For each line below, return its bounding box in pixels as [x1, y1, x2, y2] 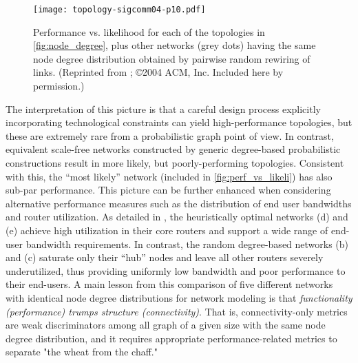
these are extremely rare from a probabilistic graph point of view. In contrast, [6, 128, 334, 143]
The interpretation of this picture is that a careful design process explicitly [6, 101, 321, 116]
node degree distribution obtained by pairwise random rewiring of [33, 51, 310, 65]
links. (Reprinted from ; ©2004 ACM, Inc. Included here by [33, 65, 284, 79]
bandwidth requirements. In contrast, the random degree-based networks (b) [25, 236, 349, 251]
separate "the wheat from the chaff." [6, 344, 158, 359]
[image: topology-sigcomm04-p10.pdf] [33, 5, 206, 14]
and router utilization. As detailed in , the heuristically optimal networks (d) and [6, 209, 348, 224]
